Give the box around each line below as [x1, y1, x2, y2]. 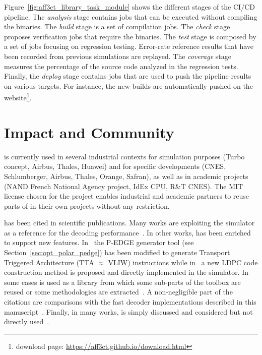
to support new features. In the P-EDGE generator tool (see [4, 237, 194, 248]
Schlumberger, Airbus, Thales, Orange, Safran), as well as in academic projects [4, 170, 248, 181]
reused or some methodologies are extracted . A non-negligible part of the [4, 286, 233, 297]
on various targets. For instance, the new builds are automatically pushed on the [4, 80, 253, 91]
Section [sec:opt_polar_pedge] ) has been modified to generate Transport [4, 247, 230, 258]
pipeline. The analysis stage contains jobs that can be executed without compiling [4, 11, 257, 22]
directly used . [4, 316, 49, 327]
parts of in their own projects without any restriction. [4, 200, 170, 211]
